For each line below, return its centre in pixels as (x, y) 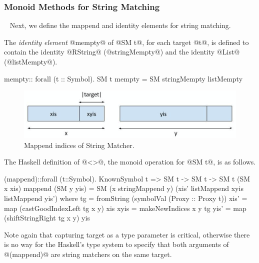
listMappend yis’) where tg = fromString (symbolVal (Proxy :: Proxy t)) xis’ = (126, 198)
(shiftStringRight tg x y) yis (47, 218)
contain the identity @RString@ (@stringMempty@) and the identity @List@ (122, 52)
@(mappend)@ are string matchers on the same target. (88, 254)
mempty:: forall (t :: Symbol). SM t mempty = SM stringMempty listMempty (123, 78)
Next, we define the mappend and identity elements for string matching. (120, 25)
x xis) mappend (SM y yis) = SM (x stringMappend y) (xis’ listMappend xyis (124, 188)
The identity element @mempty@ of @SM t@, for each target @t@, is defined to (126, 42)
